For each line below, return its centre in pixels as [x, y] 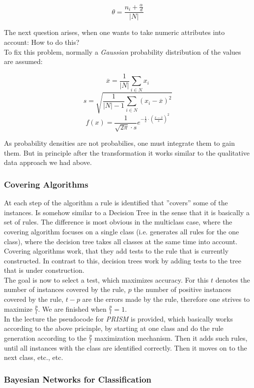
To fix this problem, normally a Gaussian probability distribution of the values [123, 51]
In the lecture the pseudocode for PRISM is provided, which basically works [119, 318]
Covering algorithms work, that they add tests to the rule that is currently [116, 251]
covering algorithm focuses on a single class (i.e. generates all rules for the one [122, 231]
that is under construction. [44, 270]
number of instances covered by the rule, [65, 289]
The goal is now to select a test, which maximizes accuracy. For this [106, 279]
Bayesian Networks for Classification [78, 379]
